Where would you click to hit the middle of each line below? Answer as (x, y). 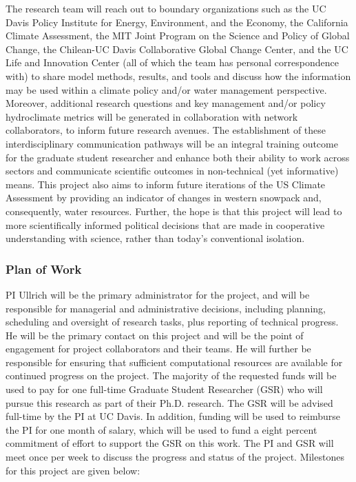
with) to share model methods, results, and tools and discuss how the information (178, 76)
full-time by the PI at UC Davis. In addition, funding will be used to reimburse (173, 416)
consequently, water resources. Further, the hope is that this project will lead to (174, 211)
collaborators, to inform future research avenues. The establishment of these (166, 130)
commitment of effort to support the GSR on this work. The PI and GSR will (170, 443)
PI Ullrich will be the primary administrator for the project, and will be (158, 294)
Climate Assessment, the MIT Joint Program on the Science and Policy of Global (178, 36)
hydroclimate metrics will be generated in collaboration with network (152, 116)
